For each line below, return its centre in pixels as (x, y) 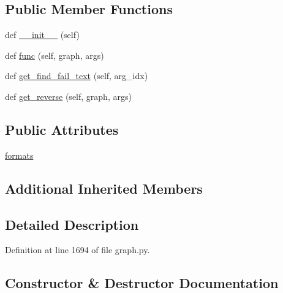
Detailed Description (72, 224)
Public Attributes (62, 129)
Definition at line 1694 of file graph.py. (77, 250)
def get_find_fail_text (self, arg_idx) (77, 76)
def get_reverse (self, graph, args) (68, 96)
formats (19, 155)
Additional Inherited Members (104, 188)
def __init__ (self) (42, 35)
